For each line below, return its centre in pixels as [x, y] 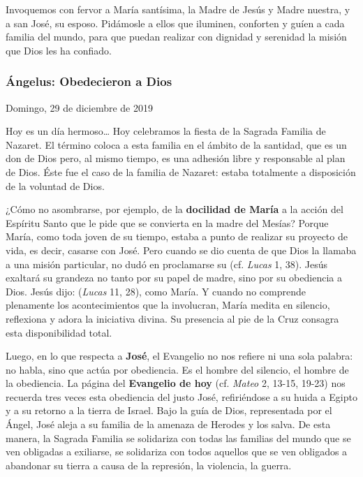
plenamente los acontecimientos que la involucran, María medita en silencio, [168, 305]
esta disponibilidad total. [59, 332]
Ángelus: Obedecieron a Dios [89, 81]
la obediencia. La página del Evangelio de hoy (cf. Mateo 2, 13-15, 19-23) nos [176, 383]
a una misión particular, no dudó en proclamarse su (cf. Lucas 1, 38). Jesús [167, 264]
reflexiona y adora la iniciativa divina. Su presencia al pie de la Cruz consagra [172, 318]
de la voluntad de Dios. [55, 185]
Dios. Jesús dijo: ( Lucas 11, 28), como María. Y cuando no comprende [156, 291]
